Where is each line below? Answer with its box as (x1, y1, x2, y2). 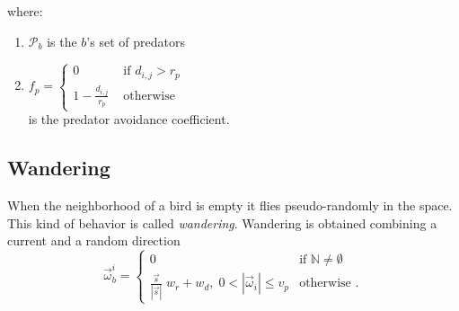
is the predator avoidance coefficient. (28, 110, 230, 129)
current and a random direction (7, 231, 181, 250)
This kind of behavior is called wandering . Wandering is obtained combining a (7, 213, 437, 232)
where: (7, 2, 43, 20)
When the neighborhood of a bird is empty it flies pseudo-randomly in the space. (7, 196, 453, 215)
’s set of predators (86, 31, 185, 50)
